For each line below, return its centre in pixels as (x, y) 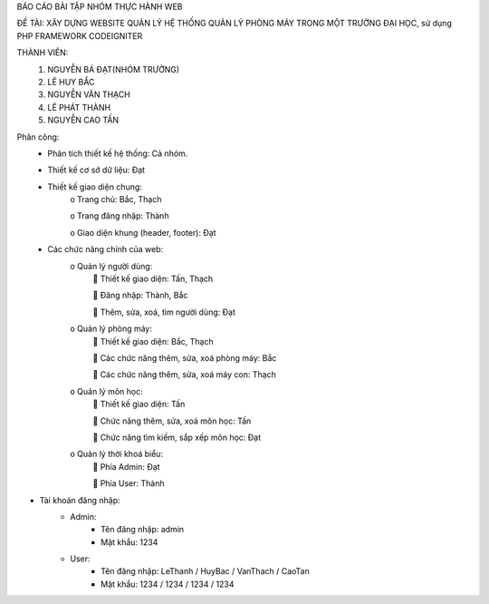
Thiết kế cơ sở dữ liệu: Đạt (96, 170)
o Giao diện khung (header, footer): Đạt (143, 232)
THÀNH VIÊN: (43, 53)
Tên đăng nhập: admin (143, 530)
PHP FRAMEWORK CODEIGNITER (80, 35)
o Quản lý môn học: (107, 391)
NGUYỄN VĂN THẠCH (89, 94)
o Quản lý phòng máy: (111, 329)
